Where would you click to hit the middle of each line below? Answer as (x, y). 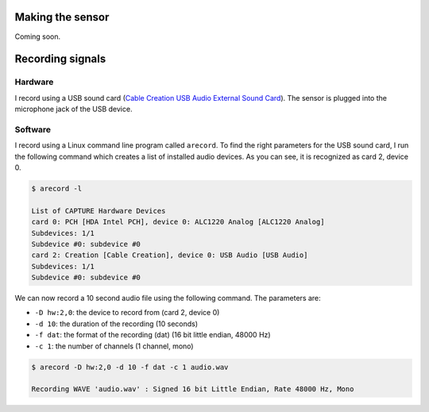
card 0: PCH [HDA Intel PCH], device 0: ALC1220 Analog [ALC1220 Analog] (178, 222)
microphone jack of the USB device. (73, 109)
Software (33, 129)
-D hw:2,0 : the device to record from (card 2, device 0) (127, 313)
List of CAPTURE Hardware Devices (99, 211)
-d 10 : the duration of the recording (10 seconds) (116, 323)
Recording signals (60, 59)
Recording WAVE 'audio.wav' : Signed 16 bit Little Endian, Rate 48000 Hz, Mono (193, 389)
